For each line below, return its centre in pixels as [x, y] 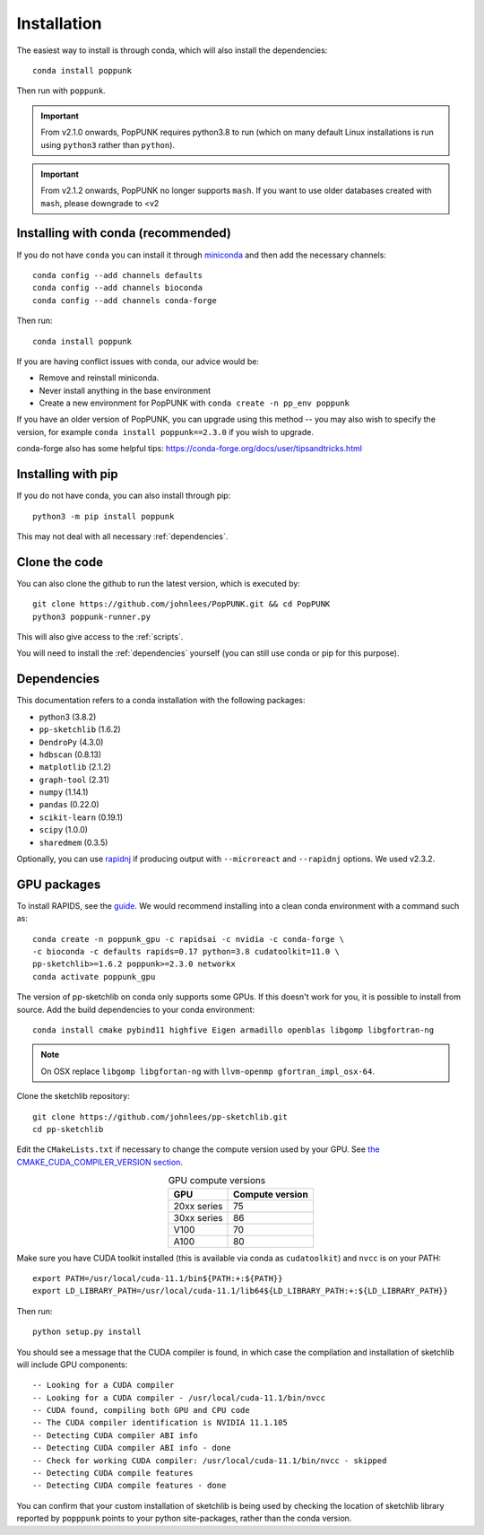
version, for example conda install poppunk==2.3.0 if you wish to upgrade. [165, 432]
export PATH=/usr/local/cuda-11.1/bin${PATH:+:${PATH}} [158, 1278]
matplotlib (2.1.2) [75, 767]
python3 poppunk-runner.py [92, 616]
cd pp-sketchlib [68, 1129]
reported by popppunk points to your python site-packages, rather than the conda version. [184, 1518]
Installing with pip [67, 474]
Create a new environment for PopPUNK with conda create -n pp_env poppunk [194, 403]
